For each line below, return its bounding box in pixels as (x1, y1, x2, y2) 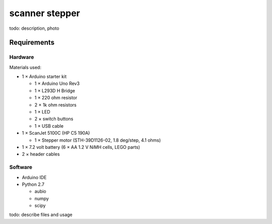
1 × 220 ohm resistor (34, 95, 78, 101)
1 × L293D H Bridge (34, 87, 76, 93)
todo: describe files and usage (9, 212, 73, 218)
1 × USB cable (34, 123, 64, 129)
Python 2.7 (22, 181, 45, 187)
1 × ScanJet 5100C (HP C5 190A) (22, 130, 90, 136)
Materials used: (9, 64, 41, 70)
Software (9, 164, 33, 171)
